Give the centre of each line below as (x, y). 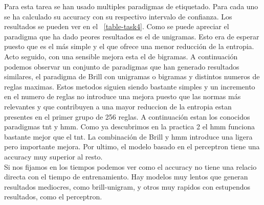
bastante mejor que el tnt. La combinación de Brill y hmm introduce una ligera (128, 136)
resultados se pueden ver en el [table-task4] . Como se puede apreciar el (117, 26)
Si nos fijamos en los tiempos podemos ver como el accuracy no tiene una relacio (130, 166)
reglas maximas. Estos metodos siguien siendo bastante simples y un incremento (130, 86)
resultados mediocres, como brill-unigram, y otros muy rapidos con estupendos (127, 186)
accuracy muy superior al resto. (53, 156)
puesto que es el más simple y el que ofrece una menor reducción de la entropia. (129, 46)
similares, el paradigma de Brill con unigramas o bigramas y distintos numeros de (132, 76)
